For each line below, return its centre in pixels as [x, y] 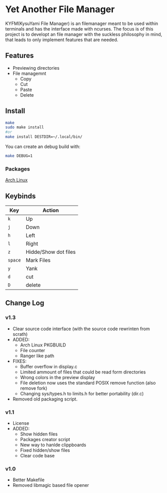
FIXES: [19, 361]
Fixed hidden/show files [45, 450]
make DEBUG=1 [19, 156]
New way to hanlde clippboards [53, 445]
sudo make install [25, 127]
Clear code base [37, 456]
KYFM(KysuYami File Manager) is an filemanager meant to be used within [82, 23]
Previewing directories [36, 68]
